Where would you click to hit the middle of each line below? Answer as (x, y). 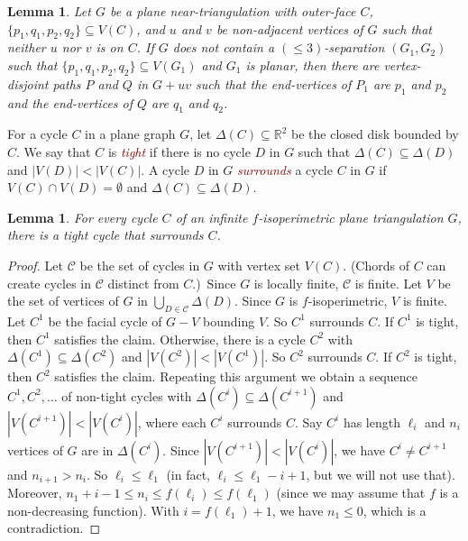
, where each (172, 422)
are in (97, 449)
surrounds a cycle (284, 169)
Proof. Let (35, 265)
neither (27, 47)
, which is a (395, 510)
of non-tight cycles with (127, 395)
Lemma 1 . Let (49, 11)
